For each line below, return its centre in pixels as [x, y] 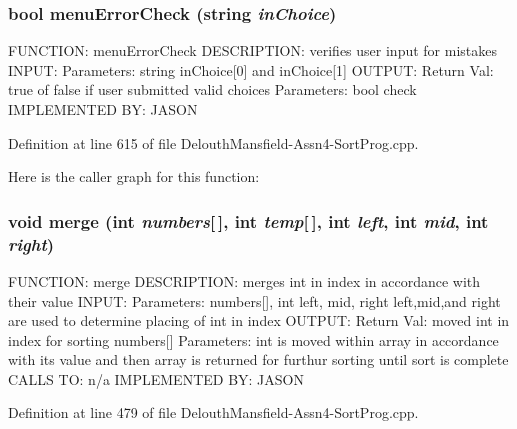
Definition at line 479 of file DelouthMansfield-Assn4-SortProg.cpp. [213, 412]
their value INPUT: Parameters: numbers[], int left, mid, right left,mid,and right [254, 300]
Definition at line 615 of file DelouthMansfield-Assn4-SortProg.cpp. [213, 142]
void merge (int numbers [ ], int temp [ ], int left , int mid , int [248, 220]
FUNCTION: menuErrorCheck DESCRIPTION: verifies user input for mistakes [252, 50]
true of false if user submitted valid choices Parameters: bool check [212, 89]
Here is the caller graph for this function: [134, 176]
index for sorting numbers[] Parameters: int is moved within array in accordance [253, 339]
